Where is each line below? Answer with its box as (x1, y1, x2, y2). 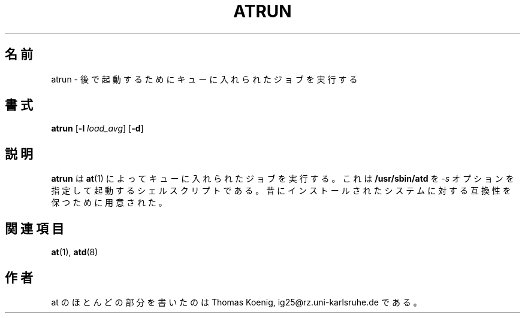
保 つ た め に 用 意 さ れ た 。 (51, 197, 167, 208)
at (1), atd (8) (51, 247, 98, 258)
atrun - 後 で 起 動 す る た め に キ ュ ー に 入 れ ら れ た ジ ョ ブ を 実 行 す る (51, 74, 358, 84)
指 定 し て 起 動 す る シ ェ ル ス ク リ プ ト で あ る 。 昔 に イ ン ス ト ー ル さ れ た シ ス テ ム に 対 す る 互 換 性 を (51, 185, 511, 196)
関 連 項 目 (5, 221, 64, 236)
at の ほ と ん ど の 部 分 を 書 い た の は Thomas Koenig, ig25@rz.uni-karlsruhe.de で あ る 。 (51, 296, 422, 307)
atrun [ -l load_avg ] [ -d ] (51, 123, 144, 134)
